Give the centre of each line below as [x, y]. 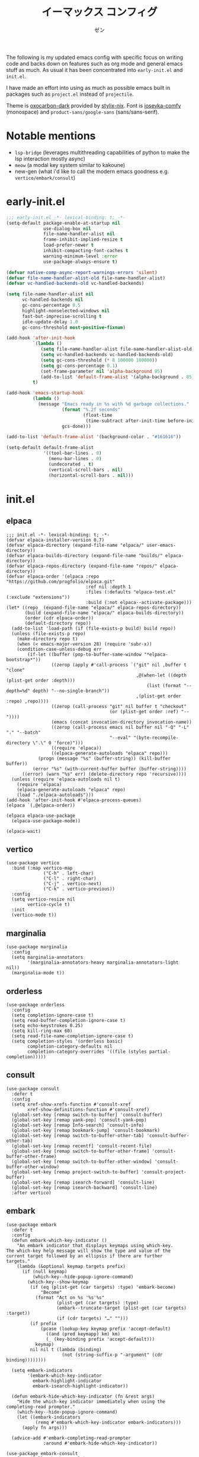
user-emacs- [161, 545]
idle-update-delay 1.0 [50, 322]
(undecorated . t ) [71, 464]
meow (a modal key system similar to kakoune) [70, 165]
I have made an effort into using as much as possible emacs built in [88, 87]
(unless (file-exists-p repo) [49, 634]
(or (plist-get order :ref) [144, 712]
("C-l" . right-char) [70, 879]
